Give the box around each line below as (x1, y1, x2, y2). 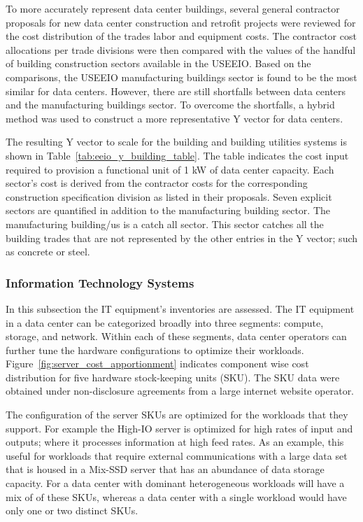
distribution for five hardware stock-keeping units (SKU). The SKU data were (6, 369, 340, 384)
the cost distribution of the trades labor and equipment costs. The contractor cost (6, 29, 357, 43)
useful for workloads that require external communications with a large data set (6, 448, 348, 463)
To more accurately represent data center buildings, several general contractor (6, 1, 340, 15)
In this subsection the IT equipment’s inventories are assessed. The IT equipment (6, 301, 355, 316)
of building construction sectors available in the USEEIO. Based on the (6, 56, 311, 71)
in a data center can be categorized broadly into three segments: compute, (6, 315, 324, 330)
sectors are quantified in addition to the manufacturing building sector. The (6, 203, 330, 218)
